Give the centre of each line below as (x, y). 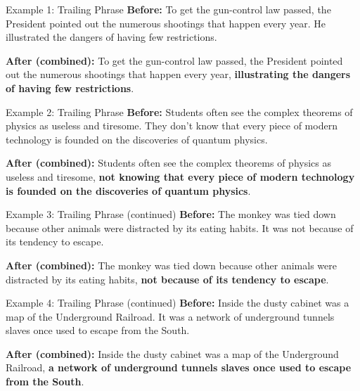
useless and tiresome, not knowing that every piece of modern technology (180, 176)
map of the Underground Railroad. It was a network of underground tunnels (170, 316)
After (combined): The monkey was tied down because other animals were (171, 265)
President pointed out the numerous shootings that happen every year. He (166, 23)
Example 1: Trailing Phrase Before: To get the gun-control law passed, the (168, 9)
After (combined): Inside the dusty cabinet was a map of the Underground (172, 353)
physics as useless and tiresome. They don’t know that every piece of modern (172, 126)
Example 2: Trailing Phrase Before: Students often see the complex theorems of (179, 111)
